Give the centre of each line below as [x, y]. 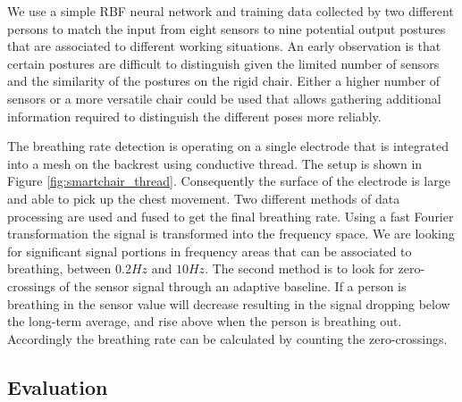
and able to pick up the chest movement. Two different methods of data [204, 198]
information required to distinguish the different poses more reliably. [194, 116]
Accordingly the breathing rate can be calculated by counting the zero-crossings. [227, 338]
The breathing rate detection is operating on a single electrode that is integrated [228, 146]
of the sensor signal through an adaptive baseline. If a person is [233, 285]
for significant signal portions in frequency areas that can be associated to [210, 251]
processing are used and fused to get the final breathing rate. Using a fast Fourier [231, 216]
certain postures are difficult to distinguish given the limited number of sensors [223, 63]
